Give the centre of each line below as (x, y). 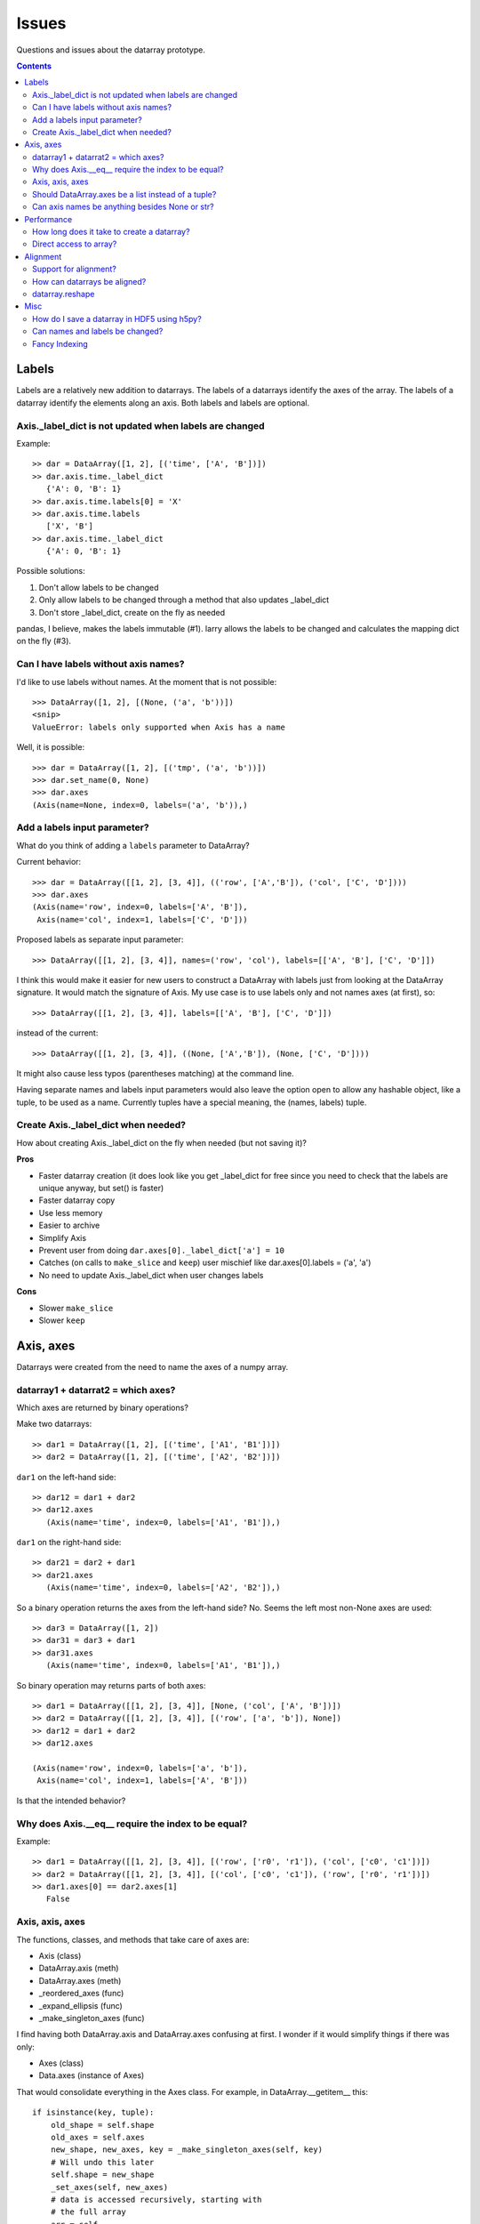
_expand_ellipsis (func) (81, 2005)
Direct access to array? (75, 244)
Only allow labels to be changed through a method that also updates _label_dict (184, 600)
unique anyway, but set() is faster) (101, 1189)
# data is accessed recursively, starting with (156, 2200)
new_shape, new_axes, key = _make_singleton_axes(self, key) (187, 2150)
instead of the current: (57, 1033)
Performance (48, 219)
